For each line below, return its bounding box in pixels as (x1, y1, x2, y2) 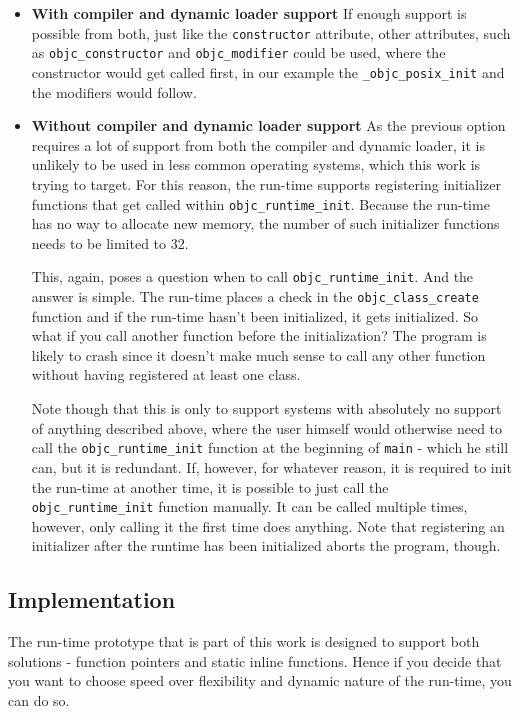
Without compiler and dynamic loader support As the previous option (31, 115, 506, 136)
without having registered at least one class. (31, 364, 301, 385)
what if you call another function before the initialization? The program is (31, 325, 487, 346)
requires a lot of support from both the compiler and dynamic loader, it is (31, 134, 485, 155)
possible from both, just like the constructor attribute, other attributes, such (31, 22, 511, 43)
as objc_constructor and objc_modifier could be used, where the (31, 42, 446, 63)
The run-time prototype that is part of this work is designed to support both (8, 631, 480, 652)
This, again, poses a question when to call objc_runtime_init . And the (31, 266, 474, 287)
